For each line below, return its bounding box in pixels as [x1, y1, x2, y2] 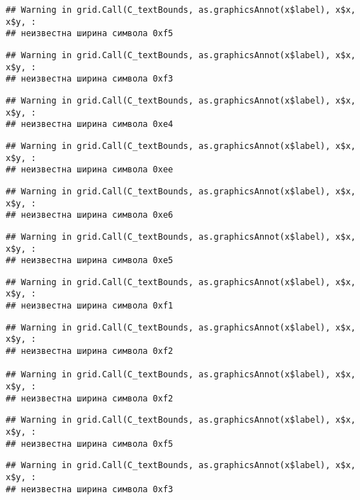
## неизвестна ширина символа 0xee [6, 165, 174, 175]
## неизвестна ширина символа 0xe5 [6, 255, 174, 266]
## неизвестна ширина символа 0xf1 [6, 301, 174, 311]
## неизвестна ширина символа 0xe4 [6, 119, 174, 130]
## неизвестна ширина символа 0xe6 [6, 210, 174, 221]
